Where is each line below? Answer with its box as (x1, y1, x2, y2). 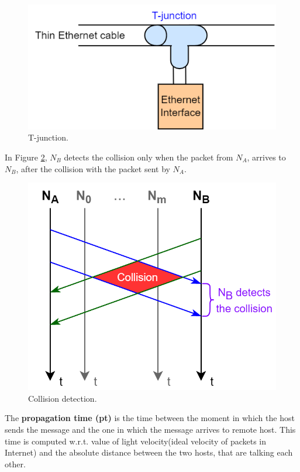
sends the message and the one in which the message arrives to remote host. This (5, 423, 296, 435)
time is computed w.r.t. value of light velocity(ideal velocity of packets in (5, 435, 267, 447)
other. (5, 457, 26, 470)
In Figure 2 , (5, 151, 47, 163)
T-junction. (28, 131, 68, 143)
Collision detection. (28, 392, 97, 404)
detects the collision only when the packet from (64, 151, 233, 163)
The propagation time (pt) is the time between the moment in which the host (5, 412, 295, 424)
